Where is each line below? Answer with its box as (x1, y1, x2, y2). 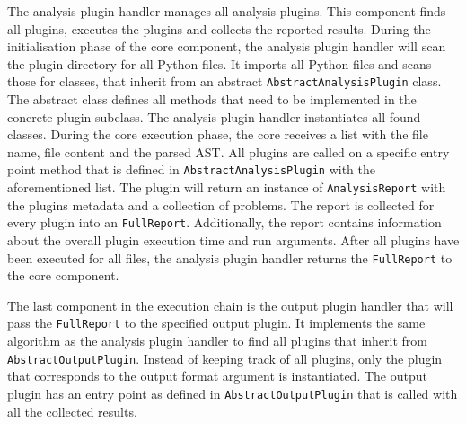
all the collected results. (7, 402, 137, 420)
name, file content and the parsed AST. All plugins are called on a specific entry (7, 142, 450, 161)
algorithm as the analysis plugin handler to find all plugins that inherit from (7, 331, 427, 350)
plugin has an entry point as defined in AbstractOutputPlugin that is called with (7, 384, 458, 402)
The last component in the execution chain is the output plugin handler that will (7, 296, 453, 314)
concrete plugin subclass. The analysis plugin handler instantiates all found (7, 107, 421, 126)
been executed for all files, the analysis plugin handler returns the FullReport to (7, 248, 453, 267)
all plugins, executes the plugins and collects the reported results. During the (7, 19, 431, 38)
